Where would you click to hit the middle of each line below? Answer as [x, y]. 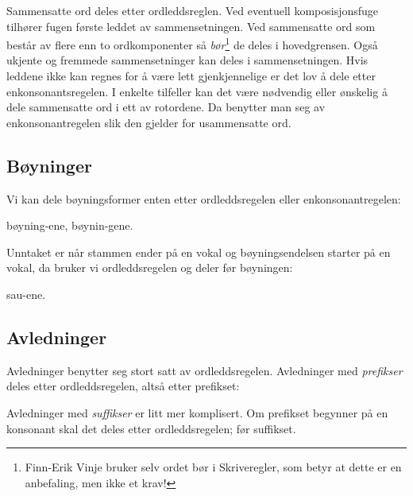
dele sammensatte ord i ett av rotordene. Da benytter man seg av [166, 107]
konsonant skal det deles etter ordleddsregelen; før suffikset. [151, 428]
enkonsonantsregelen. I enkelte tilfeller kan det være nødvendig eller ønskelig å [197, 91]
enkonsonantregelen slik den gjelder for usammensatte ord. [149, 122]
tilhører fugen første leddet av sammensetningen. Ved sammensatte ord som [191, 26]
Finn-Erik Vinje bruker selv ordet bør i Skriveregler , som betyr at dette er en [213, 467]
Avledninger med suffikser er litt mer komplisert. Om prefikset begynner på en [197, 412]
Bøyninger [49, 165]
